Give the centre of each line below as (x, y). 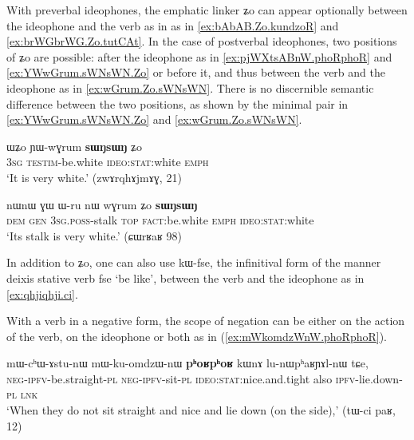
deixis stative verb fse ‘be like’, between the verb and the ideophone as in (185, 277)
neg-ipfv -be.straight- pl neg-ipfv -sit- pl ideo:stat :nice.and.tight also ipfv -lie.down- (205, 378)
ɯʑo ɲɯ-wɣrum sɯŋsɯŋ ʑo (75, 146)
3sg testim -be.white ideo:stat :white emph (108, 162)
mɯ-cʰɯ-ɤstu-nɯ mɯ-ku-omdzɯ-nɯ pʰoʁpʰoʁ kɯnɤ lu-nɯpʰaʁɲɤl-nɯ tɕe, (187, 363)
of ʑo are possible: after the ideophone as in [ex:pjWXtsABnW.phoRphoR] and (199, 56)
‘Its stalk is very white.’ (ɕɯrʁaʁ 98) (95, 235)
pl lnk (22, 394)
